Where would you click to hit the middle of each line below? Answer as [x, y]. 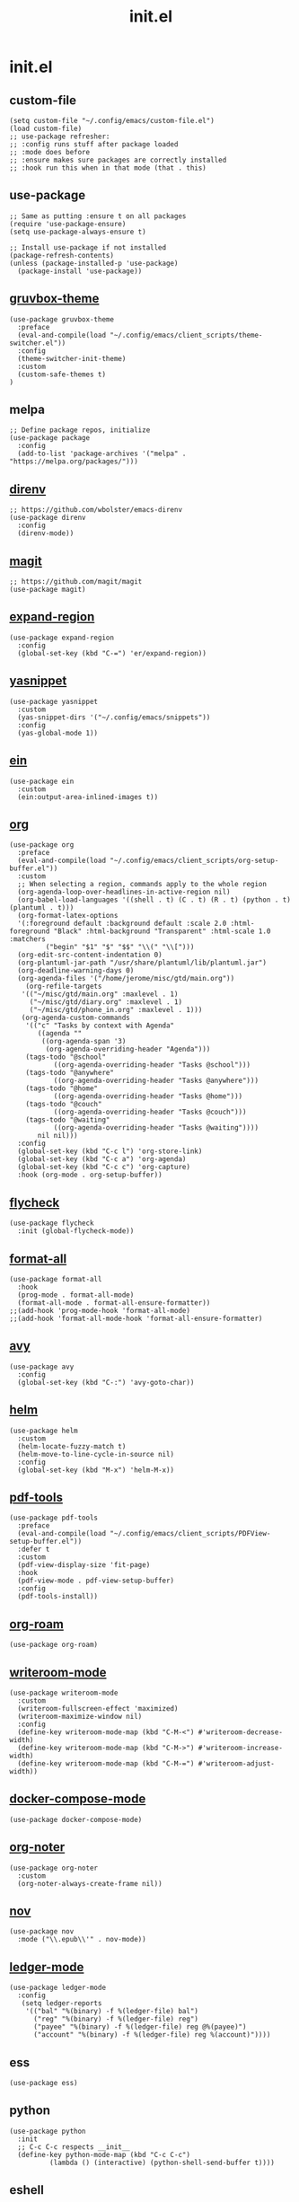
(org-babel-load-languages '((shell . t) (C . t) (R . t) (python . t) [154, 900]
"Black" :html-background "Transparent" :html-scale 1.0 [162, 931]
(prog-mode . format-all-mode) [76, 1295]
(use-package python [48, 2131]
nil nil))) [57, 1136]
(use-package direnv [48, 518]
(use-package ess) [44, 2083]
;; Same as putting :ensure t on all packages [98, 216]
